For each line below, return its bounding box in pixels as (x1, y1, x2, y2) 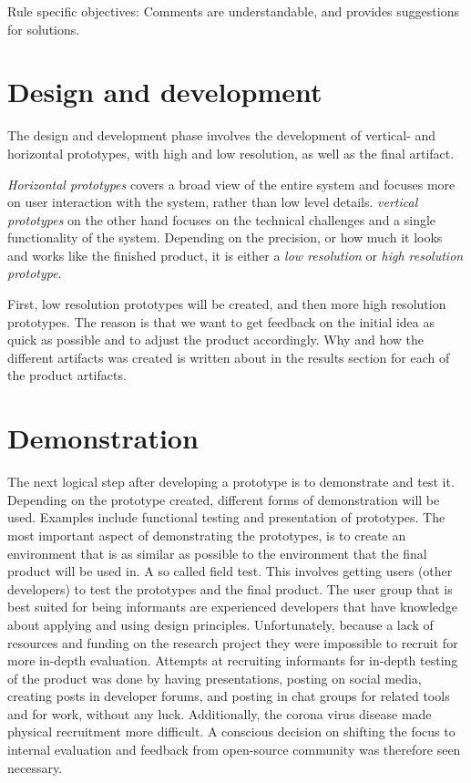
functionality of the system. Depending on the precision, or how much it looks (7, 228, 443, 247)
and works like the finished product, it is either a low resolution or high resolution (7, 245, 464, 264)
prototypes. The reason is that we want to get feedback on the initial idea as (7, 312, 435, 331)
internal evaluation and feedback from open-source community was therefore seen (7, 740, 461, 759)
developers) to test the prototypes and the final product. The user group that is (7, 579, 453, 598)
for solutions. (7, 19, 80, 38)
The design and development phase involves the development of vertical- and (7, 126, 436, 145)
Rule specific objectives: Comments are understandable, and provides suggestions (7, 2, 459, 20)
